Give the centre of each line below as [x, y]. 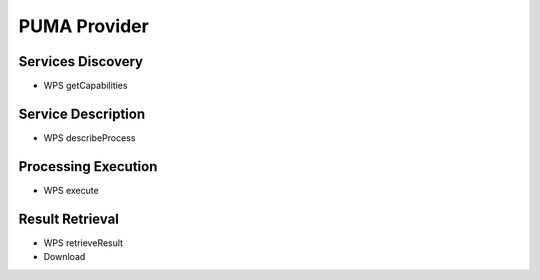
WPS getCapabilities [85, 86]
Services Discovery [81, 61]
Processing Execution [88, 166]
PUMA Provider [83, 26]
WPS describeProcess [89, 137]
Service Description [81, 113]
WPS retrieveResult [83, 242]
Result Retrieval [69, 218]
